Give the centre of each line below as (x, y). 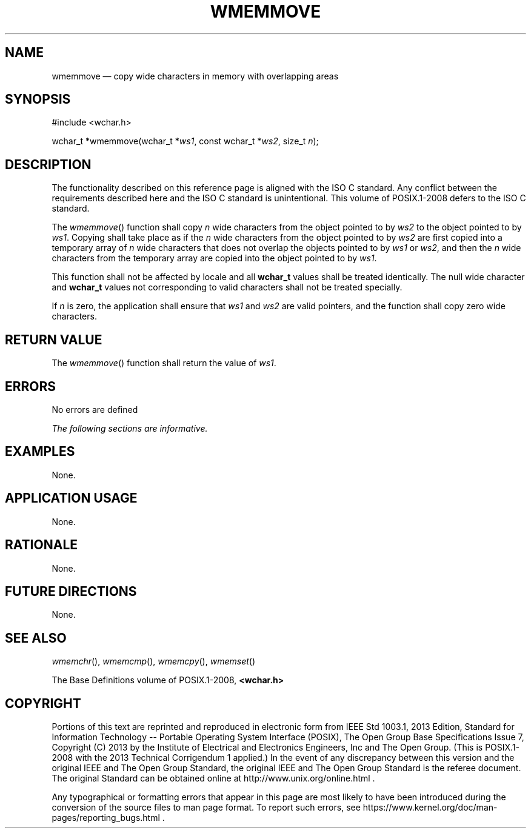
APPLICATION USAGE (71, 498)
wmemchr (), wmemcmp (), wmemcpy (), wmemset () (154, 661)
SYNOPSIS (38, 99)
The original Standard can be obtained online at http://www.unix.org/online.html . (213, 778)
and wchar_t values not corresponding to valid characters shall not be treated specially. (227, 287)
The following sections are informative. (130, 428)
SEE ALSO (36, 638)
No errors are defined (95, 409)
